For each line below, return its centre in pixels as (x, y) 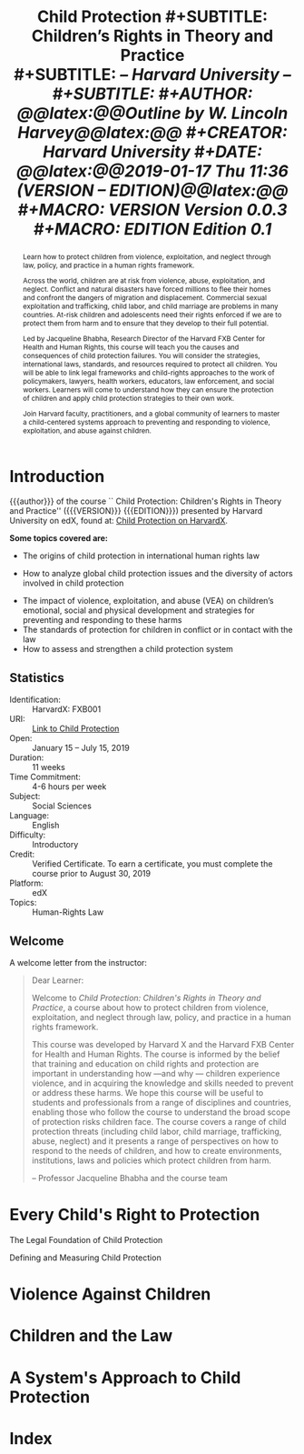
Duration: (27, 757)
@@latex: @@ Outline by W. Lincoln (152, 113)
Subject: (25, 797)
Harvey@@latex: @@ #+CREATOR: (152, 133)
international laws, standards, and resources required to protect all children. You (150, 364)
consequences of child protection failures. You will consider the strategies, (141, 355)
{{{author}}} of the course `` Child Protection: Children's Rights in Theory (146, 501)
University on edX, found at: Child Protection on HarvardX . (119, 521)
